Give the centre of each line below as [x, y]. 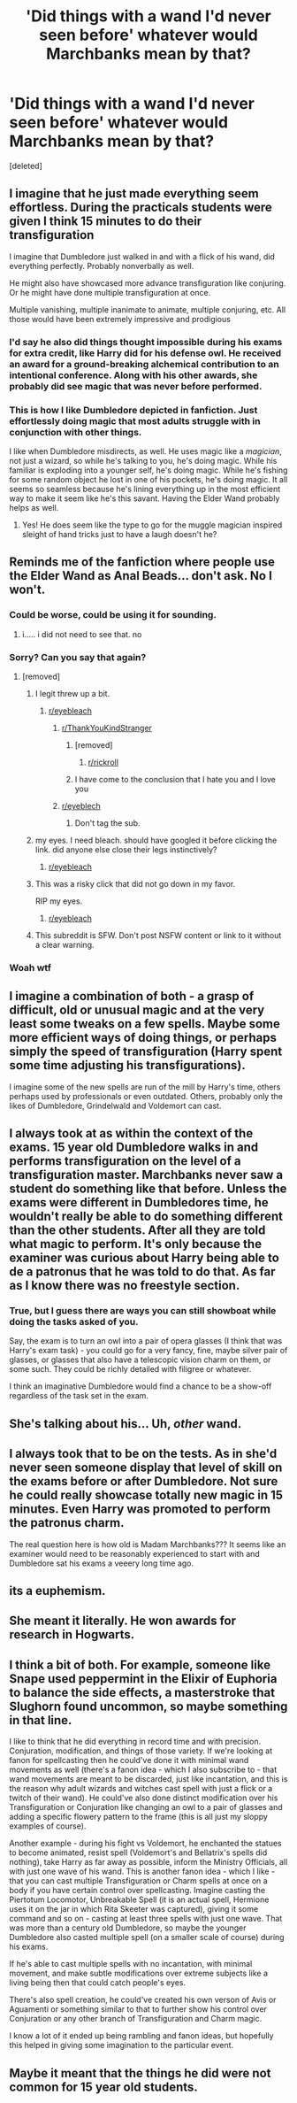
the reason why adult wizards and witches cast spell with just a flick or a [141, 1789]
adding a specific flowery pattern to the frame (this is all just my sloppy [138, 1817]
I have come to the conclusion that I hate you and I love [175, 779]
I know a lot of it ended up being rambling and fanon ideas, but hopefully [141, 2036]
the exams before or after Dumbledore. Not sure [144, 1481]
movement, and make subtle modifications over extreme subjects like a [138, 1973]
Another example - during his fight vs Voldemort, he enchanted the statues [145, 1844]
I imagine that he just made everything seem [134, 193]
